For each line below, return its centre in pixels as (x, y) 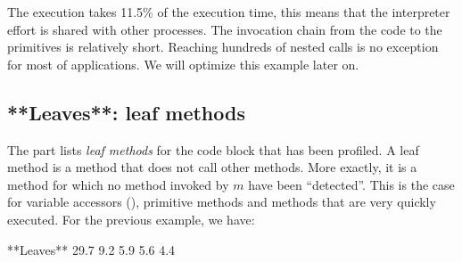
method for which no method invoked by (118, 184)
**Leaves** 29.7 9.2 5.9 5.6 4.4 (91, 249)
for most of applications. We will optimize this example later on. (183, 64)
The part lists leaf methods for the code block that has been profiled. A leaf (213, 149)
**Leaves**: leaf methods (126, 112)
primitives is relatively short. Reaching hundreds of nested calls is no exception (223, 47)
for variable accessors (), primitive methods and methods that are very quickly (222, 202)
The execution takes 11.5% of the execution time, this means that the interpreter (229, 12)
